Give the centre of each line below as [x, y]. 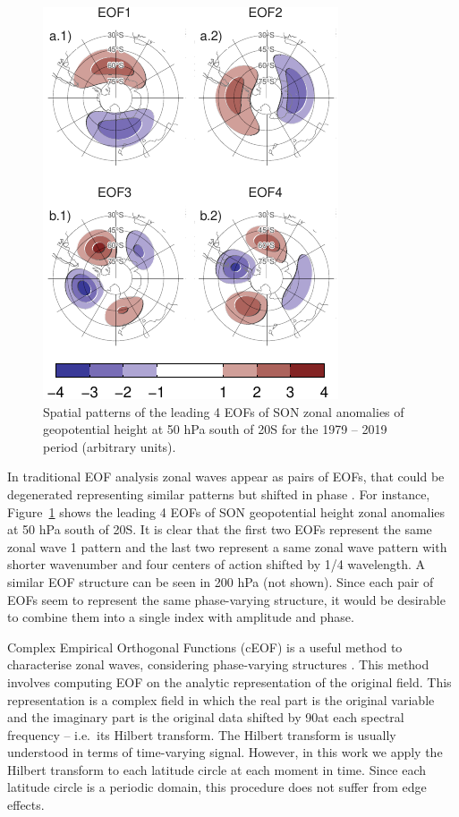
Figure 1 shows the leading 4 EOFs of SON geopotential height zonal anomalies [226, 511]
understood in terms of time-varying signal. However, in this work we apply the [225, 752]
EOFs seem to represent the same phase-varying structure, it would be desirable [226, 599]
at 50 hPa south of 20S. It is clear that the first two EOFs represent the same [220, 529]
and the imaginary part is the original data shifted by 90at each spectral [206, 717]
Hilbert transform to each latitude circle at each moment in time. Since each [217, 769]
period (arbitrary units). [110, 446]
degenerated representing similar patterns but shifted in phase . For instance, [219, 494]
